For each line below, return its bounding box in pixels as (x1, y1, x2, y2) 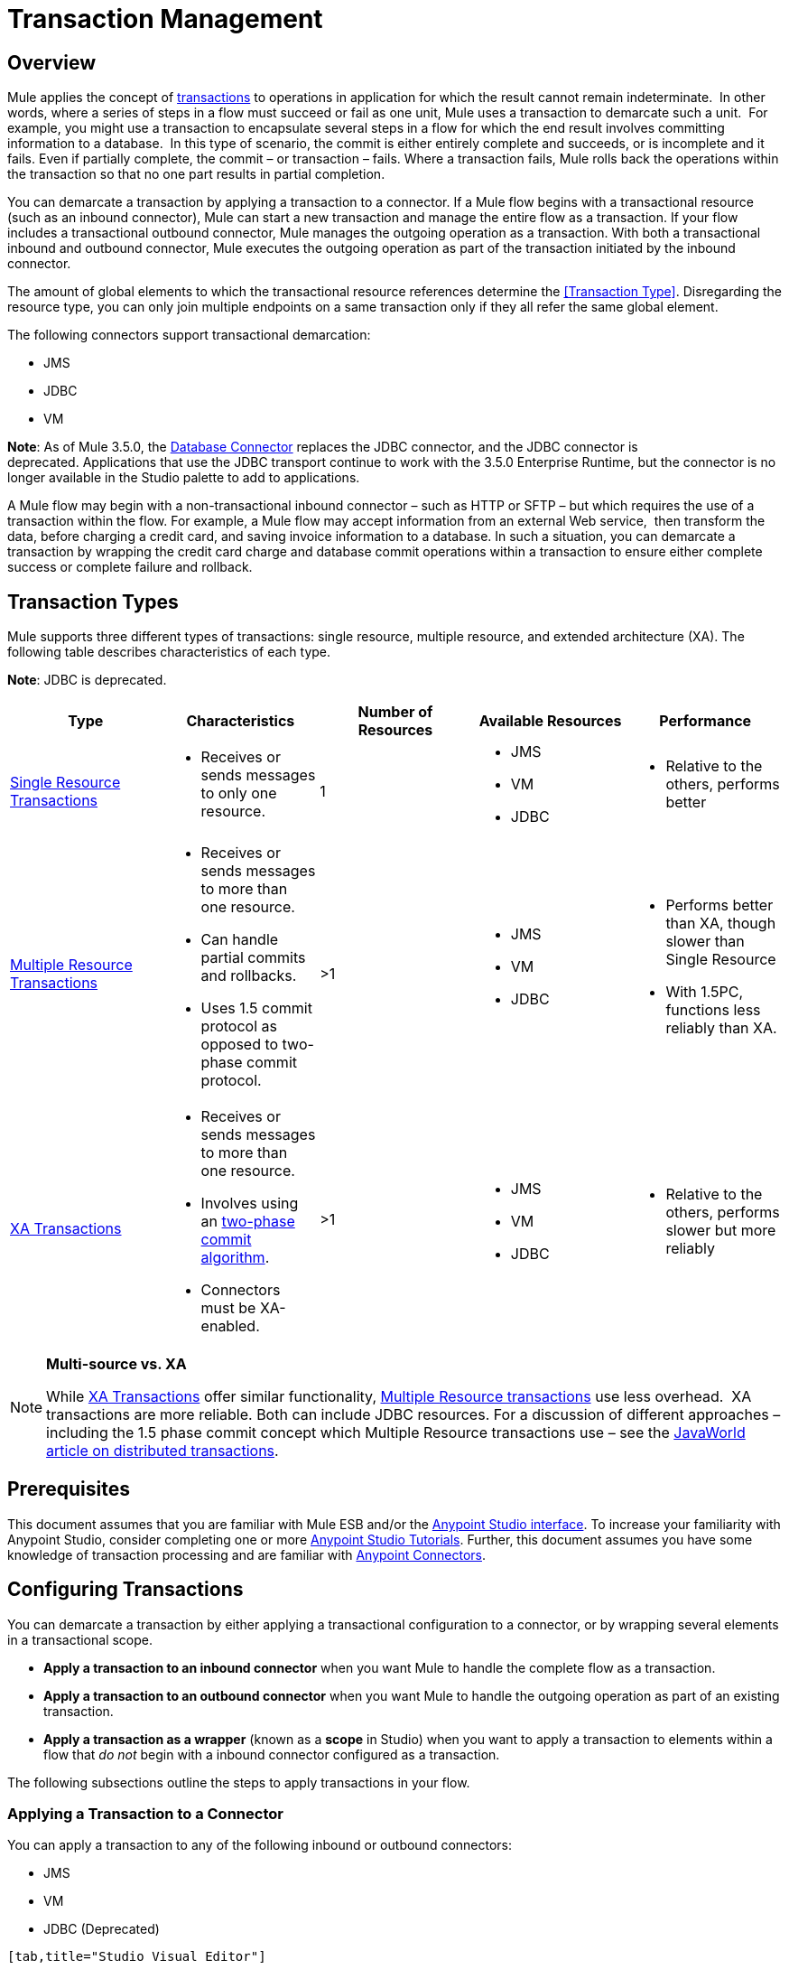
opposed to (200, 1035, 279, 1054)
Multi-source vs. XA (46, 1355, 187, 1374)
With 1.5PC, (665, 983, 744, 1002)
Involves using (200, 1194, 299, 1213)
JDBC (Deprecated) (43, 1921, 160, 1937)
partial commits (200, 948, 306, 967)
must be (200, 1299, 256, 1318)
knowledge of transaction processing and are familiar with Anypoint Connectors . (7, 1546, 487, 1563)
